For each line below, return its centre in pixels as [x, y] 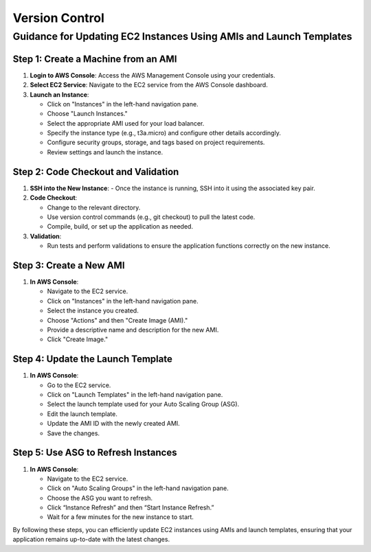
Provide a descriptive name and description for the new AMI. [133, 330]
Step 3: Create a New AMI [69, 265]
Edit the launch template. [82, 414]
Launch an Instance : [59, 94]
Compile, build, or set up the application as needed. [120, 227]
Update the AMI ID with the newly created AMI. [113, 424]
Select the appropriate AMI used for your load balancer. [126, 123]
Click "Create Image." [78, 339]
